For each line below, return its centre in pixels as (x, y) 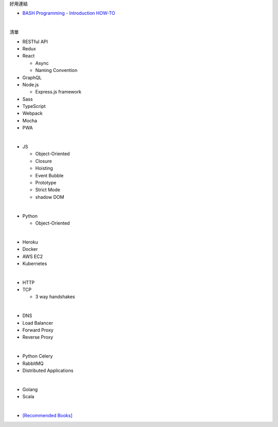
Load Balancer (38, 323)
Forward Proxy (38, 330)
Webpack (33, 114)
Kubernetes (35, 263)
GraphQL (32, 78)
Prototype (46, 182)
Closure (44, 161)
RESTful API (35, 42)
